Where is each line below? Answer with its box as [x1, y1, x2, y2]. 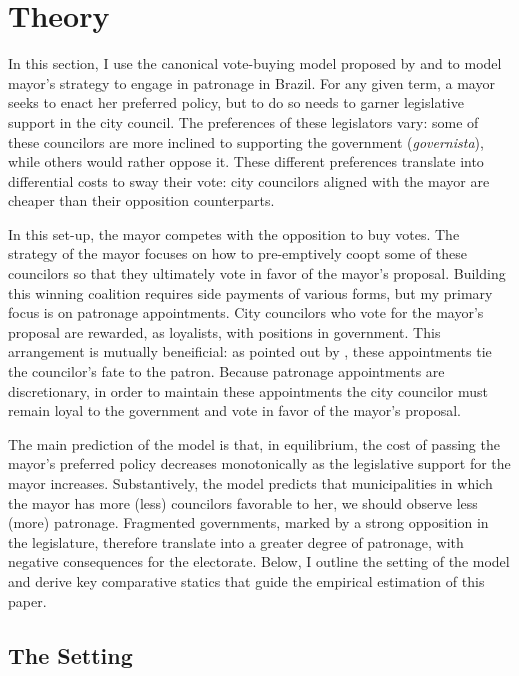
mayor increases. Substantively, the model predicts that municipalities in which [8, 473, 493, 493]
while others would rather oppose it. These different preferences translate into [8, 151, 484, 172]
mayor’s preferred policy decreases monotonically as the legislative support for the [8, 453, 511, 474]
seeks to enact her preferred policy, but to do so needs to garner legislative [8, 92, 464, 113]
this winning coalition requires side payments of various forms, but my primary [8, 282, 493, 303]
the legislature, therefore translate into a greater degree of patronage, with [8, 531, 464, 552]
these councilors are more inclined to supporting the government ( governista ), [8, 131, 484, 152]
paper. [8, 590, 47, 611]
